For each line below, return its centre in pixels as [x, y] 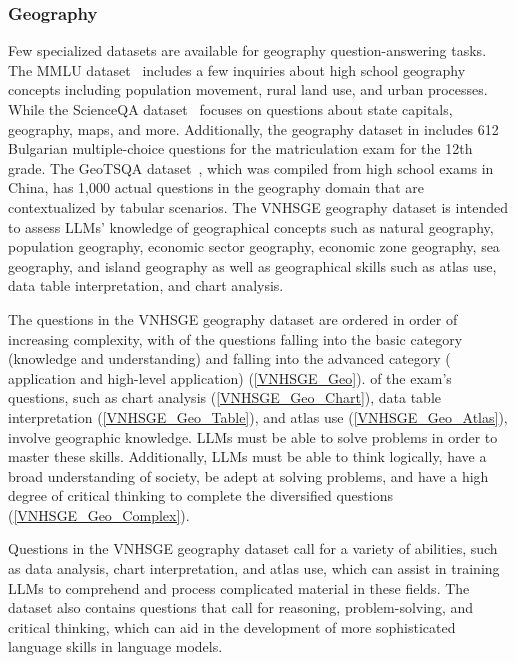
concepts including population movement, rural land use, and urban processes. [248, 89]
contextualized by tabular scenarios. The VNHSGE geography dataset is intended [258, 206]
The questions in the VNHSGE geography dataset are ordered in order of [233, 318]
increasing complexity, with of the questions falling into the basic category [235, 338]
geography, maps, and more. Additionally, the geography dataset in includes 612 [253, 128]
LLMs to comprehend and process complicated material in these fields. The [239, 587]
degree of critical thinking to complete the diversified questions [200, 495]
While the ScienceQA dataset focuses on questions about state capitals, [230, 109]
